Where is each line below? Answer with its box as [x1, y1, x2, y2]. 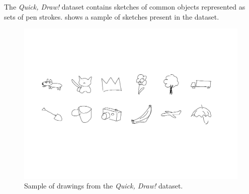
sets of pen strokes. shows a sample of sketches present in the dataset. [4, 11, 219, 22]
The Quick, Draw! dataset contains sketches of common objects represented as [4, 2, 245, 12]
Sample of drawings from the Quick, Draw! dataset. [24, 180, 183, 191]
